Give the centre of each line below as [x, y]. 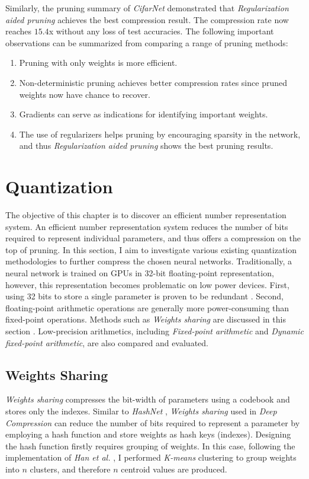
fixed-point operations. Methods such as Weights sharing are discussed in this [146, 319]
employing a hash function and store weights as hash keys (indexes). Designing [148, 434]
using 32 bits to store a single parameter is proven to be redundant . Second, [144, 296]
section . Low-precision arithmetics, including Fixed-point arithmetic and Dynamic [154, 331]
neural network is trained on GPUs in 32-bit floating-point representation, [140, 273]
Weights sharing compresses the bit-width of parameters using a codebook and [148, 399]
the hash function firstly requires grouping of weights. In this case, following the [150, 446]
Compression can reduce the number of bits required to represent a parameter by [153, 422]
